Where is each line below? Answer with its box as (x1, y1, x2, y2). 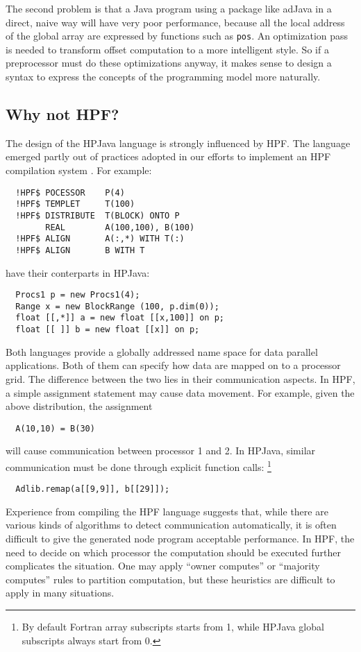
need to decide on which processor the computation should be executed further (6, 544, 341, 559)
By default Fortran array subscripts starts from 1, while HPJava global (22, 619, 324, 634)
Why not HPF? (6, 103, 119, 125)
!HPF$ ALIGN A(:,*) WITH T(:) (15, 234, 185, 244)
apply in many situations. (6, 585, 115, 600)
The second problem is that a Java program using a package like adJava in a (6, 1, 332, 15)
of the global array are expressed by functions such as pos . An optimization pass (6, 28, 349, 43)
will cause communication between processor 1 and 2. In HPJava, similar (6, 443, 316, 458)
